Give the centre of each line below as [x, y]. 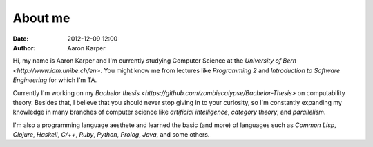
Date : [21, 39]
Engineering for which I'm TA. [55, 80]
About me [41, 18]
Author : [24, 48]
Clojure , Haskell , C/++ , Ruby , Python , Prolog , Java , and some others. [111, 135]
